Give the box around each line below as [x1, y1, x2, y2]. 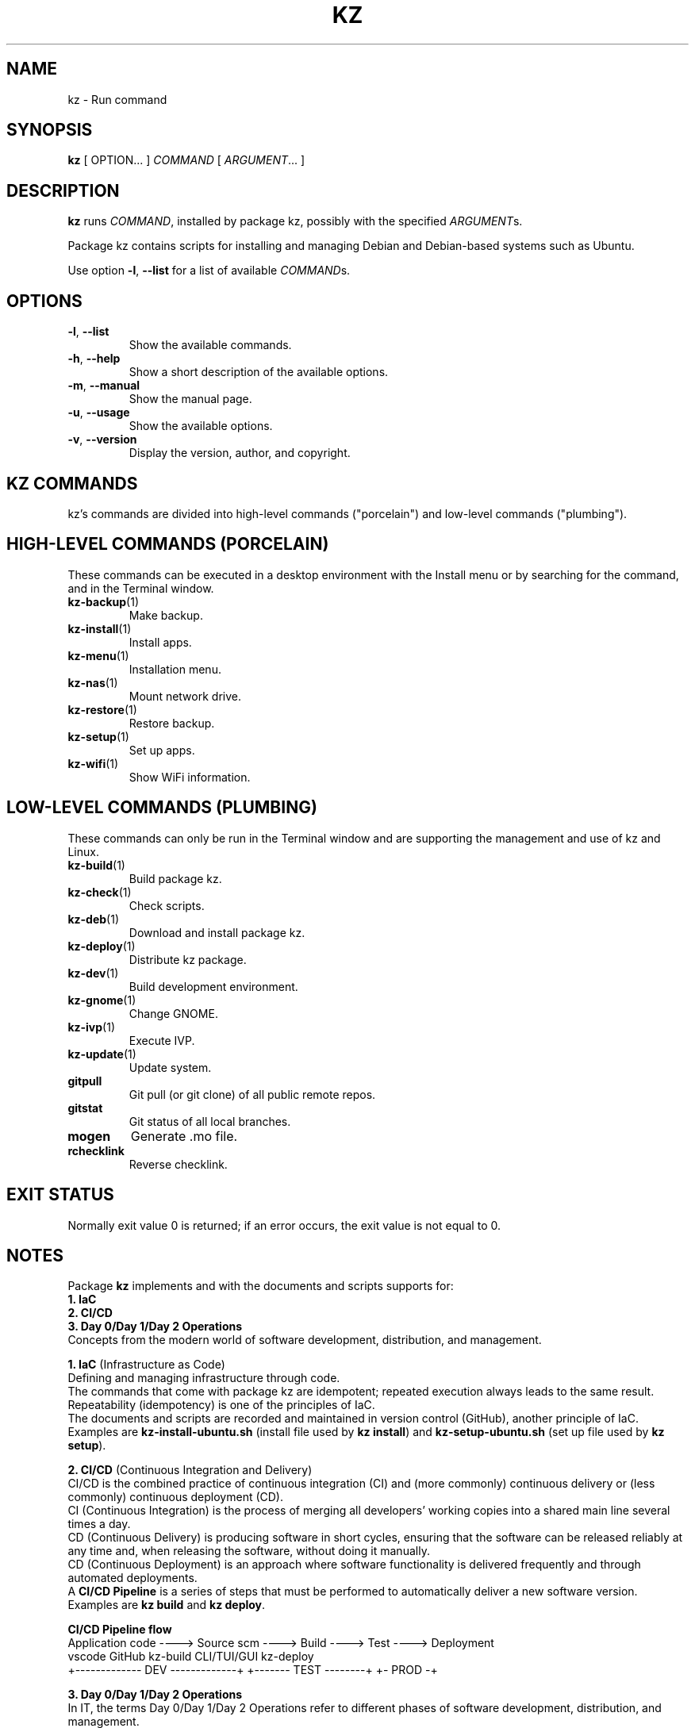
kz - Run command [67, 92, 167, 106]
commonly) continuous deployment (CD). [67, 1490, 284, 1504]
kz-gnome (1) [67, 993, 136, 1007]
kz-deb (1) [67, 912, 119, 926]
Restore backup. [129, 716, 215, 730]
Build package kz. [129, 871, 222, 885]
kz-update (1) [67, 1046, 136, 1061]
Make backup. [129, 608, 203, 622]
